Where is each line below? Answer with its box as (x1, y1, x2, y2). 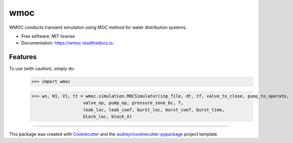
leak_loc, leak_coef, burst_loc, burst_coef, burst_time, (83, 107, 225, 112)
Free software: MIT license (21, 33, 75, 39)
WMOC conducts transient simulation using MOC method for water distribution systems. (9, 24, 187, 30)
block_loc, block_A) (83, 114, 132, 119)
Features (9, 53, 37, 61)
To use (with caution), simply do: (9, 66, 75, 72)
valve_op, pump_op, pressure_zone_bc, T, (83, 100, 184, 106)
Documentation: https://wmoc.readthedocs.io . (21, 40, 114, 46)
